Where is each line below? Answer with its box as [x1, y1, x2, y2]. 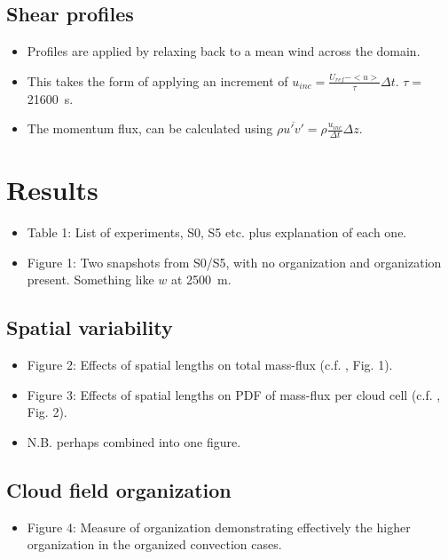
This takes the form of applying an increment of [27, 71, 288, 90]
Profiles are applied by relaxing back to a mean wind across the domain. [27, 42, 420, 60]
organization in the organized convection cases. [27, 535, 282, 554]
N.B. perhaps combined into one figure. [27, 432, 241, 451]
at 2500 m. [171, 270, 232, 289]
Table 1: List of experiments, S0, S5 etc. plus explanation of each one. [27, 223, 407, 242]
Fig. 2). [27, 403, 67, 421]
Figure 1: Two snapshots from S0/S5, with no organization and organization [27, 252, 442, 271]
